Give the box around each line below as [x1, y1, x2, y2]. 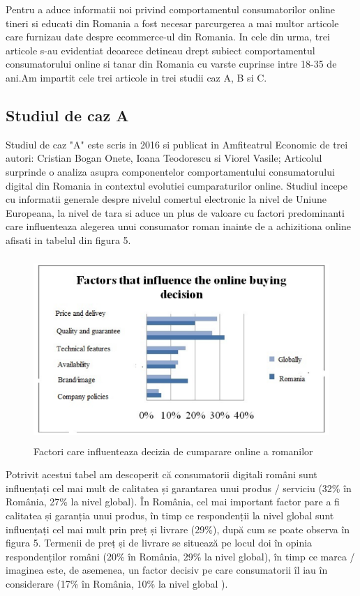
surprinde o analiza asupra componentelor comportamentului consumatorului [6, 164, 335, 178]
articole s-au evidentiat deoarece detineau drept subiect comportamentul [6, 43, 315, 57]
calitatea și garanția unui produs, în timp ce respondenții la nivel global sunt [6, 508, 334, 523]
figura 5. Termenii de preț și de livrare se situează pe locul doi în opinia [6, 535, 313, 550]
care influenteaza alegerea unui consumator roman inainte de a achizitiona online [6, 219, 351, 234]
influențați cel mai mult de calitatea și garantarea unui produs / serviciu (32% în [6, 480, 352, 495]
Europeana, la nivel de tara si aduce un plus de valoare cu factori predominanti [6, 205, 345, 220]
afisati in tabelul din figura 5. [6, 232, 131, 247]
